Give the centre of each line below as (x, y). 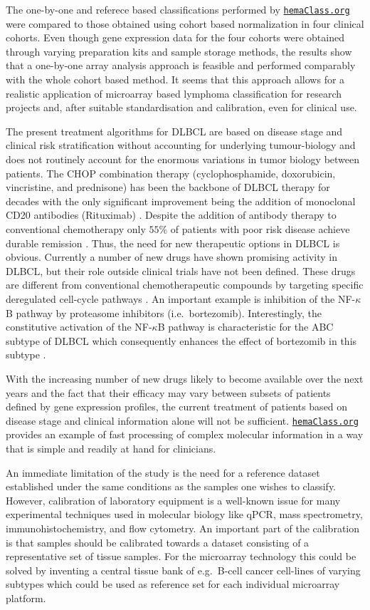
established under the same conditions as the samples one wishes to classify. (171, 486)
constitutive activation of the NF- (79, 327)
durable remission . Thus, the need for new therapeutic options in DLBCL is (173, 243)
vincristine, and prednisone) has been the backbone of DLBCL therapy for (168, 187)
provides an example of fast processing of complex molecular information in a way (185, 434)
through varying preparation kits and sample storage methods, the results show (179, 51)
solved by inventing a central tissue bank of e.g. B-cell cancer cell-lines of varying (183, 570)
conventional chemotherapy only (76, 228)
